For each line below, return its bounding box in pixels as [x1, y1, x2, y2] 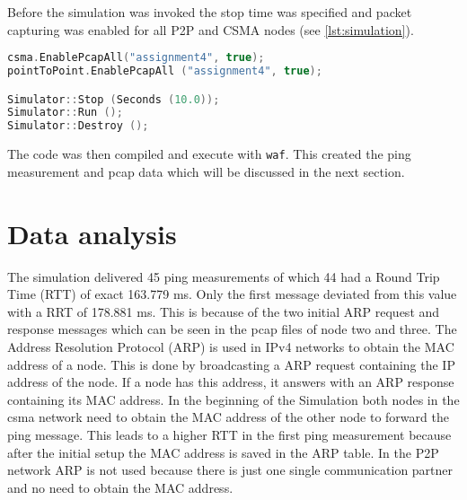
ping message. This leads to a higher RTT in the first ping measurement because [7, 425, 452, 443]
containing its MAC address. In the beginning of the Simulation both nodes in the [7, 390, 460, 408]
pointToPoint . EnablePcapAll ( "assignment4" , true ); [7, 65, 322, 78]
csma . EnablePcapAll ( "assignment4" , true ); [7, 51, 265, 65]
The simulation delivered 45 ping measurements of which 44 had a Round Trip [7, 267, 440, 285]
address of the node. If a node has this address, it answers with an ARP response [7, 373, 454, 391]
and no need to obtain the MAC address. [7, 478, 233, 496]
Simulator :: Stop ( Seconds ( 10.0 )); [7, 92, 220, 106]
